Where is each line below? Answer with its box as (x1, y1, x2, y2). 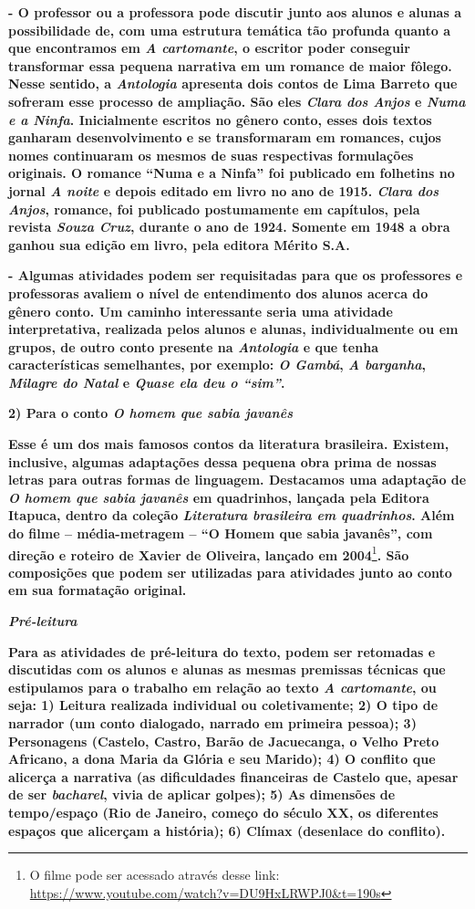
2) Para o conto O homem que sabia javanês (8, 403, 293, 423)
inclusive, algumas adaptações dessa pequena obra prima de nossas (8, 452, 437, 471)
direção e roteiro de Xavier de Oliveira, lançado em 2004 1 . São (8, 542, 409, 564)
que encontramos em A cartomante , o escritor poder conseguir (8, 38, 410, 57)
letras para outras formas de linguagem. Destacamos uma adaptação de (8, 470, 467, 489)
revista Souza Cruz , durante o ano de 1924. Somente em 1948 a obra (8, 217, 450, 236)
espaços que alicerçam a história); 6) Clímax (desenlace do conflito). (8, 820, 446, 840)
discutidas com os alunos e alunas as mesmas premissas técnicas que (8, 660, 446, 679)
